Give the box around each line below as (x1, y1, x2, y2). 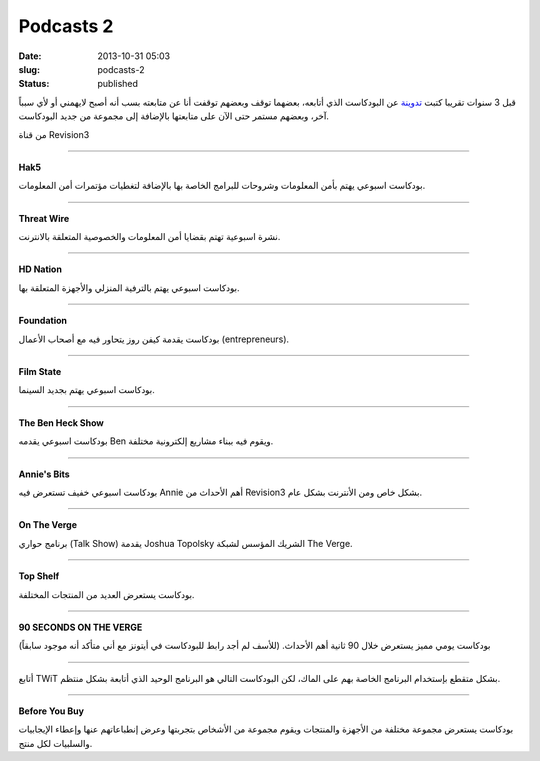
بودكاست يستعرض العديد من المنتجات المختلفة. (18, 588, 195, 600)
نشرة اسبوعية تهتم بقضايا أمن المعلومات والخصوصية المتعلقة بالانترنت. (18, 231, 281, 243)
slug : (18, 63, 40, 75)
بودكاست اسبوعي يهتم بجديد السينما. (18, 384, 155, 396)
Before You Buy (18, 705, 85, 717)
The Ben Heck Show (18, 416, 105, 429)
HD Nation (18, 263, 62, 275)
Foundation (18, 315, 68, 327)
